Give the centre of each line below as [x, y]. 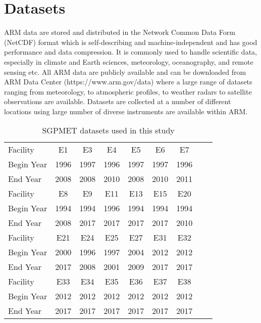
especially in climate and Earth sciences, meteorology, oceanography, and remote [129, 61]
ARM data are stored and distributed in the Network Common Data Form [120, 32]
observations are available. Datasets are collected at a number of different [118, 101]
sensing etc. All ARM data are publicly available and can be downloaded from [125, 72]
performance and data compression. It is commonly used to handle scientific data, [130, 52]
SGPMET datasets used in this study [108, 130]
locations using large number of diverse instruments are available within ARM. [126, 111]
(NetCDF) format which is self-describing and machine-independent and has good [131, 42]
